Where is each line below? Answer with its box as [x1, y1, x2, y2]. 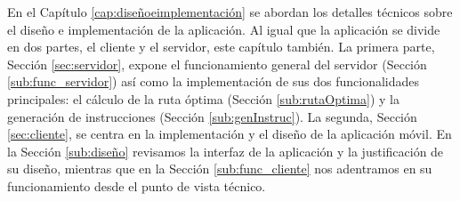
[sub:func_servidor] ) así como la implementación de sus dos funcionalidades [7, 72, 420, 91]
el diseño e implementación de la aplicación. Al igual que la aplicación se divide [7, 20, 440, 38]
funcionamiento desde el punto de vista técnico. [7, 176, 266, 195]
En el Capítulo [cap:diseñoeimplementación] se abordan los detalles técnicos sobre [7, 3, 453, 20]
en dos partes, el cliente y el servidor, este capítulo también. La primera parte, [7, 37, 435, 56]
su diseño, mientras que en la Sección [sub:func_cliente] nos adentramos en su [7, 159, 432, 178]
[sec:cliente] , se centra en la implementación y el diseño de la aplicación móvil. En [7, 125, 452, 143]
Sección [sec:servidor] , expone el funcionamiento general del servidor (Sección [7, 54, 427, 73]
